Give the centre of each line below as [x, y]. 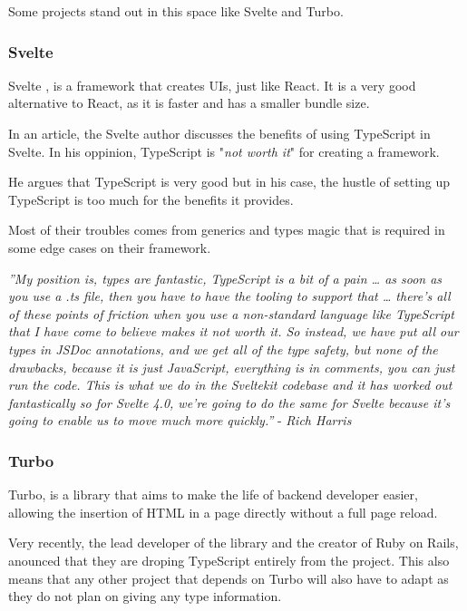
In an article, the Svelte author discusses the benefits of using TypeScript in [219, 133]
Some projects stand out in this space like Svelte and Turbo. [176, 11]
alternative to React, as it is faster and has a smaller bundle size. [189, 103]
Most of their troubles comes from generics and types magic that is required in [227, 230]
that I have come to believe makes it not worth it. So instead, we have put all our [233, 331]
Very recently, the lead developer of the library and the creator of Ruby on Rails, [233, 543]
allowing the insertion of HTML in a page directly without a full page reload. [223, 512]
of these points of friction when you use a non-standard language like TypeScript [231, 313]
